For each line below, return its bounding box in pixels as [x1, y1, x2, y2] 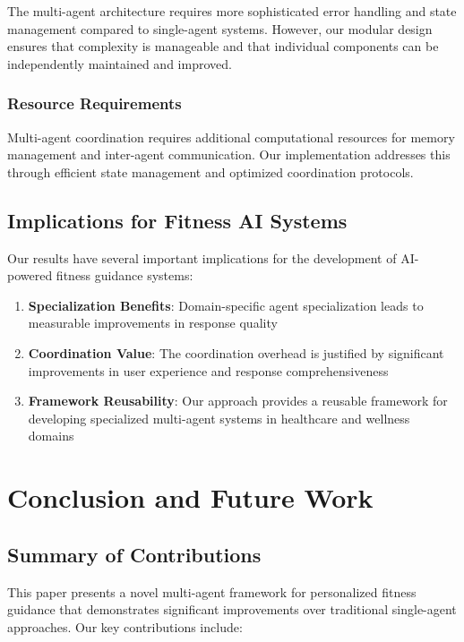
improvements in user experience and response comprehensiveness [28, 361, 389, 380]
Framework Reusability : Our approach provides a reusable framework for [28, 391, 448, 410]
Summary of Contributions [7, 540, 262, 568]
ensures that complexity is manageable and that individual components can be [7, 37, 439, 56]
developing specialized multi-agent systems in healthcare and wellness [28, 408, 410, 427]
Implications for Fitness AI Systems [7, 206, 348, 234]
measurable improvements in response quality [28, 313, 278, 332]
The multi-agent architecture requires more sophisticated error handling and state [7, 2, 457, 20]
